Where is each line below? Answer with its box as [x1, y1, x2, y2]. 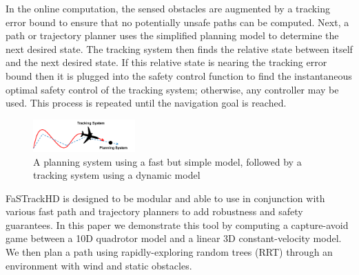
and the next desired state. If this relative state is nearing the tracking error [6, 55, 327, 69]
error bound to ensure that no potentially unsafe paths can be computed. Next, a [6, 14, 349, 29]
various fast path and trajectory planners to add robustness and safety [6, 204, 303, 219]
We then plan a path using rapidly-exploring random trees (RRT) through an [6, 245, 333, 259]
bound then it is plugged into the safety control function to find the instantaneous [6, 68, 352, 82]
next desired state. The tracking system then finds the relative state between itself [6, 41, 353, 56]
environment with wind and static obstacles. [6, 258, 192, 272]
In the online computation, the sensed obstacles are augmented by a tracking [6, 1, 330, 15]
